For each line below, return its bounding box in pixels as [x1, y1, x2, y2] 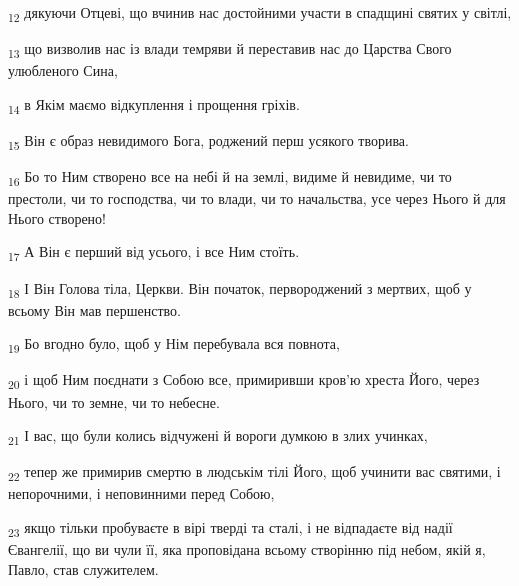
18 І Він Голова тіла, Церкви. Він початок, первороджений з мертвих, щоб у [8, 277, 472, 301]
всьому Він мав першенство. [8, 299, 181, 320]
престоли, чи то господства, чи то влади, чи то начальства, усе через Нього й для [8, 188, 506, 209]
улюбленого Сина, [8, 60, 118, 81]
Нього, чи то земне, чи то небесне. [8, 391, 220, 412]
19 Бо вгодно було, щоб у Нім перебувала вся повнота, [8, 333, 340, 357]
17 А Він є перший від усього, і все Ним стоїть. [8, 241, 300, 265]
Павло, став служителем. [8, 558, 159, 579]
